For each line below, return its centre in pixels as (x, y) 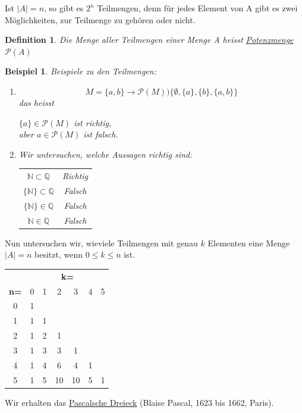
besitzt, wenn (59, 254)
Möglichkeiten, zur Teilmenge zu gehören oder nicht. (100, 19)
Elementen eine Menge (249, 243)
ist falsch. (101, 134)
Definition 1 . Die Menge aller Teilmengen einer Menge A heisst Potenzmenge (149, 40)
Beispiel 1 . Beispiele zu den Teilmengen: (81, 71)
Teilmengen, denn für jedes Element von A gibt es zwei (197, 8)
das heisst (36, 102)
